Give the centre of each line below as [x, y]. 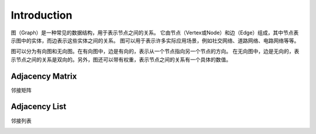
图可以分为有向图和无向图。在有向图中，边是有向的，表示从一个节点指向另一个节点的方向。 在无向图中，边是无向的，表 [155, 51]
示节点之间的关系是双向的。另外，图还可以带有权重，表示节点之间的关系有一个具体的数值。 [121, 59]
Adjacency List [39, 107]
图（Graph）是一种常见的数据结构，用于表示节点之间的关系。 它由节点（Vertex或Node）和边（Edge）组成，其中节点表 [155, 33]
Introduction [42, 15]
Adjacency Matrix [44, 76]
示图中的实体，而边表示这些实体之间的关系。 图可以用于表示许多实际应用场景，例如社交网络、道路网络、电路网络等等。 [155, 40]
